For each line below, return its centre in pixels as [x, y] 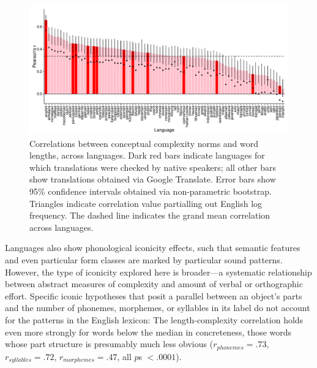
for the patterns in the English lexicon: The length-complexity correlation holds [154, 319]
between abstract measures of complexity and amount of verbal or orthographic [154, 284]
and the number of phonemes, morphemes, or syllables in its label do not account [158, 308]
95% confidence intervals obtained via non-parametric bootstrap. [151, 191]
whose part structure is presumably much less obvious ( [109, 344]
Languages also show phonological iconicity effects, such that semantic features [153, 248]
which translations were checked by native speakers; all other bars [153, 167]
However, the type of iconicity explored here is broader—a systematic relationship [158, 272]
